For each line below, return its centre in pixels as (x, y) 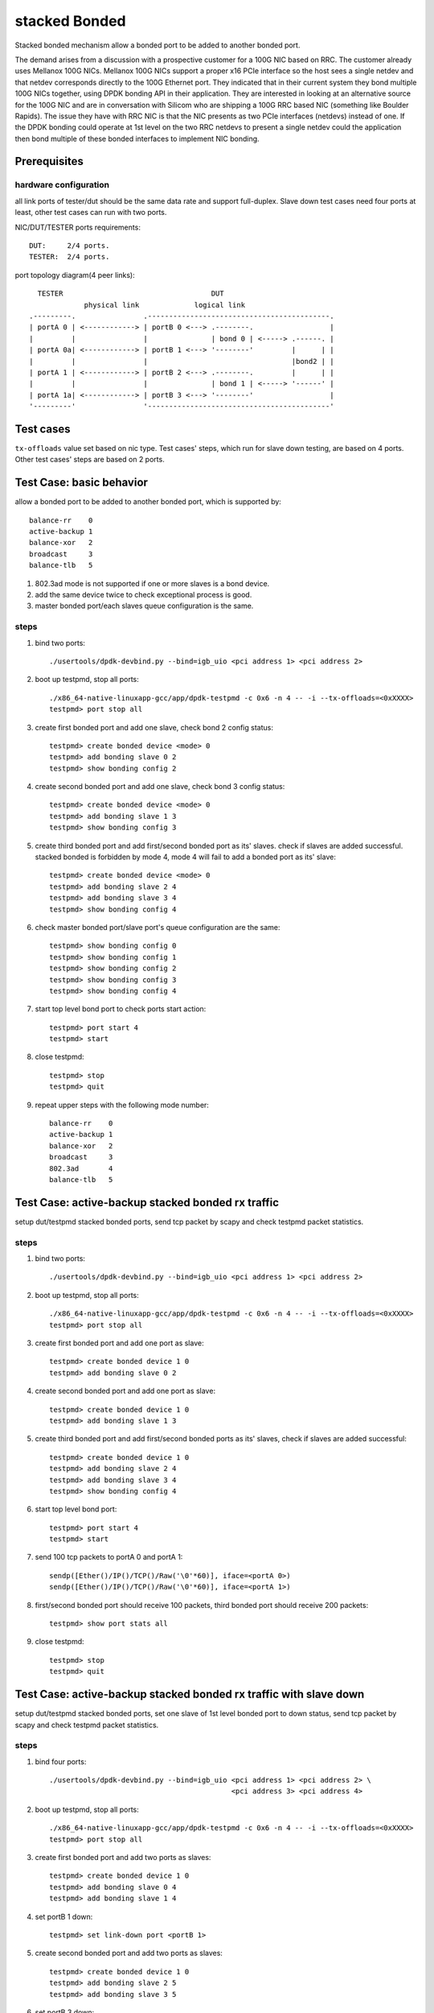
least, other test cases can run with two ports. (91, 213)
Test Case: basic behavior (82, 483)
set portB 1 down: (64, 1916)
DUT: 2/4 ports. (70, 246)
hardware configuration (62, 185)
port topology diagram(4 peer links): (75, 275)
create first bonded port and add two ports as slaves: (123, 1857)
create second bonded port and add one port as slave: (125, 1391)
